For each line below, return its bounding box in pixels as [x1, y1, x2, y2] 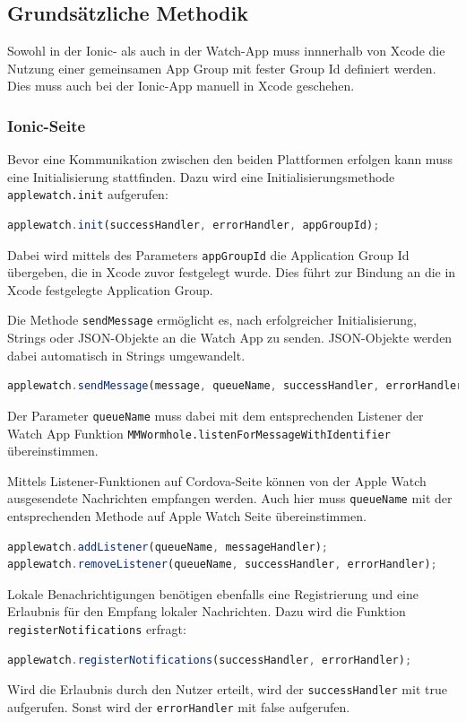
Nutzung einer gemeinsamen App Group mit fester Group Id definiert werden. [7, 58, 436, 77]
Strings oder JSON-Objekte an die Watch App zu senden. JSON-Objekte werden [7, 328, 453, 347]
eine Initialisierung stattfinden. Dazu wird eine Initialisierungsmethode [7, 167, 395, 186]
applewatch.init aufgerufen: [7, 185, 168, 204]
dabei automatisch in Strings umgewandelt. [7, 345, 246, 364]
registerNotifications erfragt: [7, 620, 186, 639]
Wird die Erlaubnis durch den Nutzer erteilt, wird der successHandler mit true [7, 680, 447, 699]
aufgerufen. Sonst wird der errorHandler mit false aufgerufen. [7, 697, 350, 716]
